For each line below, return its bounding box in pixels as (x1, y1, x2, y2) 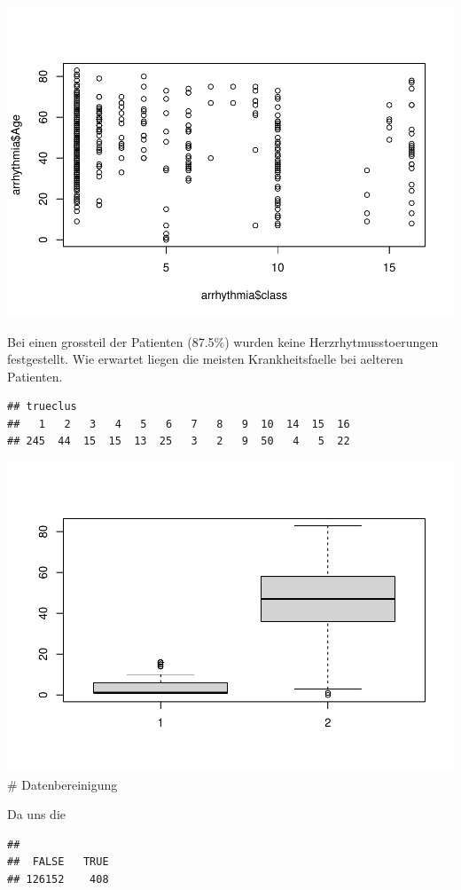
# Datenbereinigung (7, 775, 118, 793)
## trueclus (7, 400, 77, 413)
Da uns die (7, 805, 66, 823)
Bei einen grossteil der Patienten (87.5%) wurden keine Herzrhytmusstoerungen (7, 332, 439, 350)
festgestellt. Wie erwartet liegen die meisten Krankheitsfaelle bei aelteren (7, 350, 403, 368)
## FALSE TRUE (7, 855, 109, 869)
